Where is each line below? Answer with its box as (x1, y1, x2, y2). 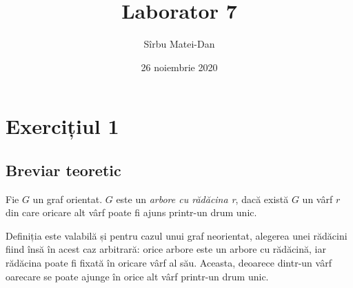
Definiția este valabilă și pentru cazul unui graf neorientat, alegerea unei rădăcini (6, 228, 347, 242)
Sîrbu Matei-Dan (143, 37, 215, 51)
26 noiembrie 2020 (141, 59, 218, 74)
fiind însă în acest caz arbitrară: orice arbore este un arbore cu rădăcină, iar (6, 242, 326, 256)
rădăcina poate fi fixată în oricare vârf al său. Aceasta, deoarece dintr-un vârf (6, 256, 332, 270)
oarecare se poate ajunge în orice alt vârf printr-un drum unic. (6, 269, 269, 283)
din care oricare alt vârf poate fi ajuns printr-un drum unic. (6, 205, 257, 220)
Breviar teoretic (6, 159, 121, 180)
